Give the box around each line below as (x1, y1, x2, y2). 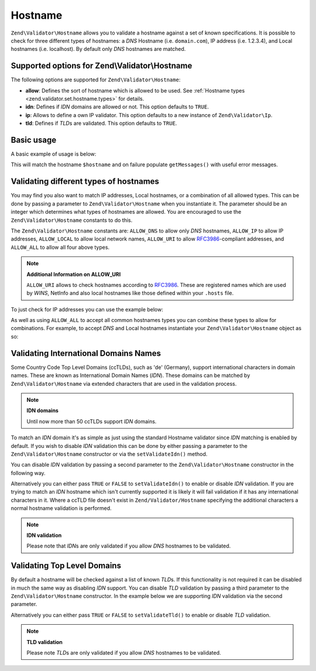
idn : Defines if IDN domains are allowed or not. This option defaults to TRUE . (25, 103, 209, 111)
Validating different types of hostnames (11, 176, 159, 187)
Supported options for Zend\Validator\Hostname (11, 61, 193, 71)
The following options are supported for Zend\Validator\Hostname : (11, 76, 181, 83)
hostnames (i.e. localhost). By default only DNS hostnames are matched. (11, 46, 186, 53)
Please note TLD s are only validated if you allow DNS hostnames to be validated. (26, 649, 222, 656)
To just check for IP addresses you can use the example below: (11, 306, 163, 313)
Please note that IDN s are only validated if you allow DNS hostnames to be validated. (26, 542, 231, 550)
